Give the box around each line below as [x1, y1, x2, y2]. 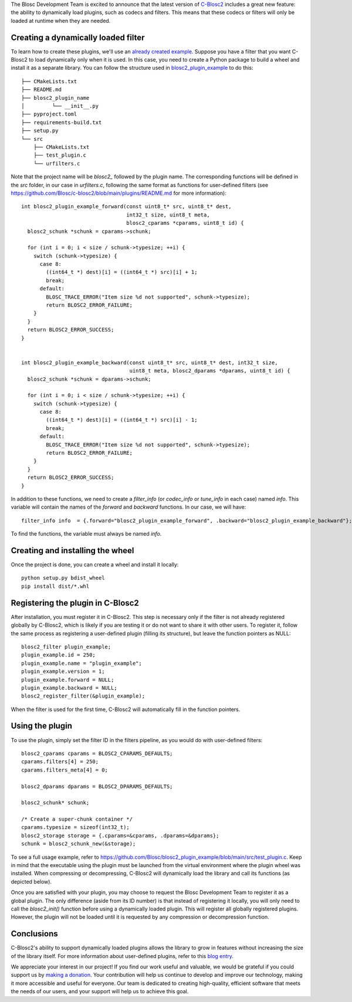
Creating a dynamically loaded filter [11, 32, 145, 42]
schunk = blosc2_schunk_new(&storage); [21, 841, 136, 847]
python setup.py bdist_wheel [21, 575, 105, 581]
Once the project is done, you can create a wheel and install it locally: [11, 561, 179, 568]
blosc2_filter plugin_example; [21, 643, 111, 650]
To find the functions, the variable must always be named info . [11, 530, 162, 537]
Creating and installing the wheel [11, 546, 134, 556]
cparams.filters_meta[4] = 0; [21, 766, 109, 773]
